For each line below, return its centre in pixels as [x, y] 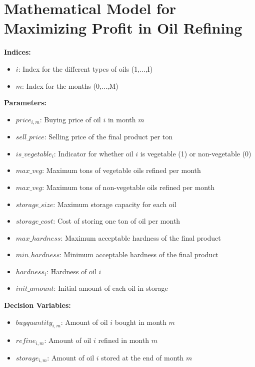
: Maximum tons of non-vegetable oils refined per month [128, 187]
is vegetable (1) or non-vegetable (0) [196, 153]
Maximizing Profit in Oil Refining [123, 28]
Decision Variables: [37, 305]
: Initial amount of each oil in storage [111, 288]
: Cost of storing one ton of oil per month [117, 221]
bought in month [140, 322]
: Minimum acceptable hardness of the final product [139, 254]
